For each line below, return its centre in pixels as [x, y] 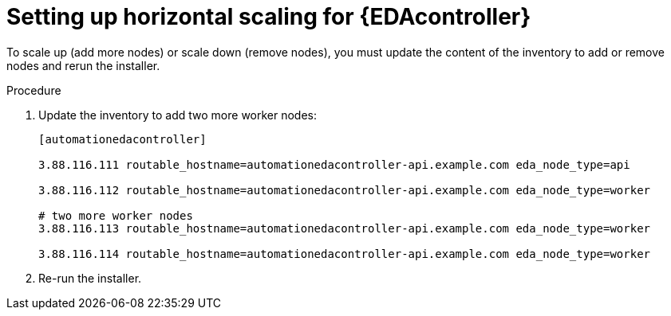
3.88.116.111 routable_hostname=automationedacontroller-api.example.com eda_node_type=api [334, 164]
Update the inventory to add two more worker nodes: [178, 115]
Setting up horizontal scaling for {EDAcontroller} [269, 17]
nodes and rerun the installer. [83, 65]
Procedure [34, 90]
